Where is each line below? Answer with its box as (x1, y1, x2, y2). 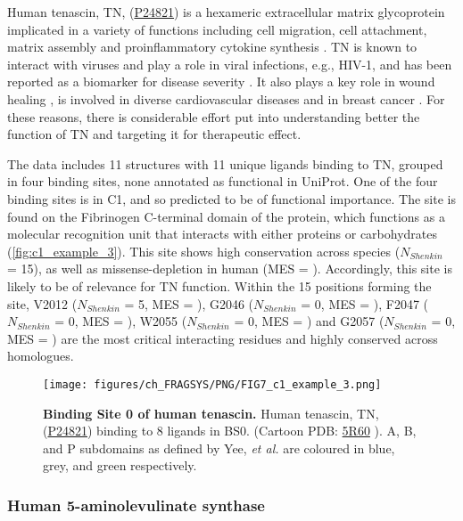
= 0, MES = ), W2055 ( (54, 312, 187, 330)
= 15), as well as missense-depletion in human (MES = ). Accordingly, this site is (7, 259, 452, 278)
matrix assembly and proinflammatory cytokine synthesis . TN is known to (7, 37, 418, 56)
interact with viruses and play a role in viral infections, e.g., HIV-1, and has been (7, 54, 452, 73)
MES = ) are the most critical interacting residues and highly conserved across (7, 329, 438, 347)
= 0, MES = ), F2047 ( (301, 294, 429, 313)
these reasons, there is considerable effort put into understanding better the (7, 107, 420, 126)
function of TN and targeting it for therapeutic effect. (7, 125, 302, 143)
